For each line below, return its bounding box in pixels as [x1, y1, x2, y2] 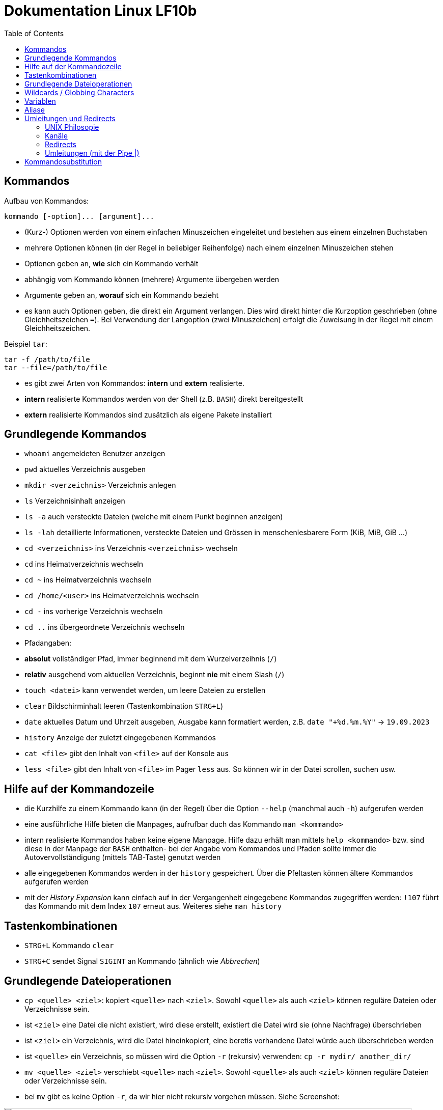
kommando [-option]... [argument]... [4, 212, 155, 220]
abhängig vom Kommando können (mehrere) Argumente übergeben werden [24, 274, 280, 284]
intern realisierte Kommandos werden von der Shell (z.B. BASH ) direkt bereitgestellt [24, 394, 303, 403]
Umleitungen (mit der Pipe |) [45, 148, 140, 157]
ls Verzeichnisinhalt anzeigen [24, 496, 125, 506]
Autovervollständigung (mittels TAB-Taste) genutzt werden [24, 853, 221, 862]
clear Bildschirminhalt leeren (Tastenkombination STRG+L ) [24, 702, 224, 711]
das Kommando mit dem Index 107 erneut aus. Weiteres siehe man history [24, 902, 282, 911]
